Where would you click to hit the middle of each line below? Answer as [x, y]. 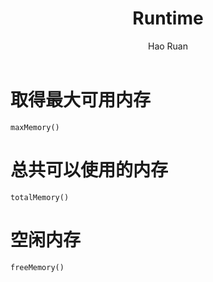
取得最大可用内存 [81, 99]
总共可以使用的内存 [89, 169]
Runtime [168, 18]
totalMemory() [40, 197]
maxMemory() [35, 127]
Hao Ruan [168, 46]
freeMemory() [37, 267]
